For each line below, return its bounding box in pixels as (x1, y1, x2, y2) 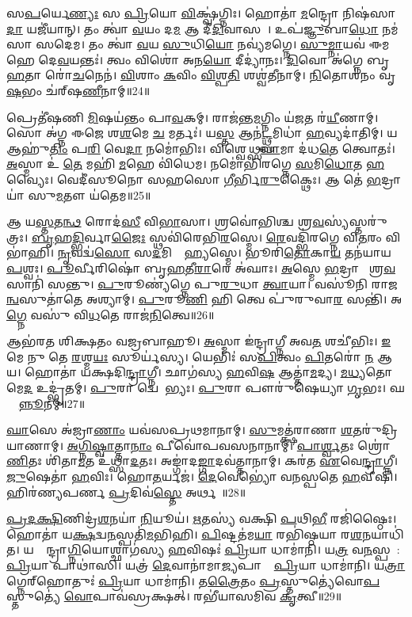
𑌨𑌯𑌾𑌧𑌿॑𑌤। (362, 525, 404, 542)
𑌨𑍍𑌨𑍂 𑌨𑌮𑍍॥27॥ (18, 394, 86, 411)
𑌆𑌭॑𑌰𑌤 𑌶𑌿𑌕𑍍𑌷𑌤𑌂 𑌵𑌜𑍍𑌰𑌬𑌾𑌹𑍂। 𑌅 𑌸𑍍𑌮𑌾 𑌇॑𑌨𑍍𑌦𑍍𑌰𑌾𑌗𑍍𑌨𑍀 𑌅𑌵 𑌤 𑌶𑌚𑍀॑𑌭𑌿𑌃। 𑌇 (6, 333, 391, 349)
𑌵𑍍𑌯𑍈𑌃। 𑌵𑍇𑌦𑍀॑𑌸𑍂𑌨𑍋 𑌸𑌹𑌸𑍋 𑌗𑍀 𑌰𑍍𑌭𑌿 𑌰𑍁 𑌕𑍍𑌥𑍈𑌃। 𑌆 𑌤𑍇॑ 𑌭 (6, 170, 382, 187)
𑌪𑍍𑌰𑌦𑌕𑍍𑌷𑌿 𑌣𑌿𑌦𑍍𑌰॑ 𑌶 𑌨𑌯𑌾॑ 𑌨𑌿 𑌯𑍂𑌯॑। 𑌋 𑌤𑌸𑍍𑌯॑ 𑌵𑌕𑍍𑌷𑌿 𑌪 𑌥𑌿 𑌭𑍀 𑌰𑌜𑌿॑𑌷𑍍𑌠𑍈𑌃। (6, 510, 397, 527)
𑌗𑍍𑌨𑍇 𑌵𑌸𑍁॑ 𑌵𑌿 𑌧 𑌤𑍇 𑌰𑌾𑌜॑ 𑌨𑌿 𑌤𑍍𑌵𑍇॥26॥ (6, 306, 215, 322)
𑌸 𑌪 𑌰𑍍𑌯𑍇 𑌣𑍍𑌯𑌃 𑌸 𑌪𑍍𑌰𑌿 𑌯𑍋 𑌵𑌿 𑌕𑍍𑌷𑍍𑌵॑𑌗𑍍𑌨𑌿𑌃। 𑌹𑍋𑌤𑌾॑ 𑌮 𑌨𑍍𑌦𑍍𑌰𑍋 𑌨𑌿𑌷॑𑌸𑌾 (6, 5, 396, 21)
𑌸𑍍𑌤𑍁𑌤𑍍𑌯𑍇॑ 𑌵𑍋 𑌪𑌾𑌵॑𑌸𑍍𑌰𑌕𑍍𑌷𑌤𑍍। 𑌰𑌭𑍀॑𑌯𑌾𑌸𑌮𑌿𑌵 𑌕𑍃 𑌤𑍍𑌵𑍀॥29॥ (6, 588, 342, 604)
